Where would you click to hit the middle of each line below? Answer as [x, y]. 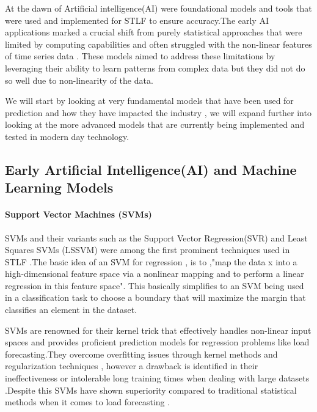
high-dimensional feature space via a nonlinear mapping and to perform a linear [155, 274]
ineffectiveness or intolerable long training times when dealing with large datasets [157, 378]
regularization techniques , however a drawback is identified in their [132, 366]
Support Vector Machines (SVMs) [78, 214]
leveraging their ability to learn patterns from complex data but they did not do [155, 68]
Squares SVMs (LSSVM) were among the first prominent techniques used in [148, 250]
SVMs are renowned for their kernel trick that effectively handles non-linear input [158, 330]
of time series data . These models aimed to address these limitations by [140, 56]
